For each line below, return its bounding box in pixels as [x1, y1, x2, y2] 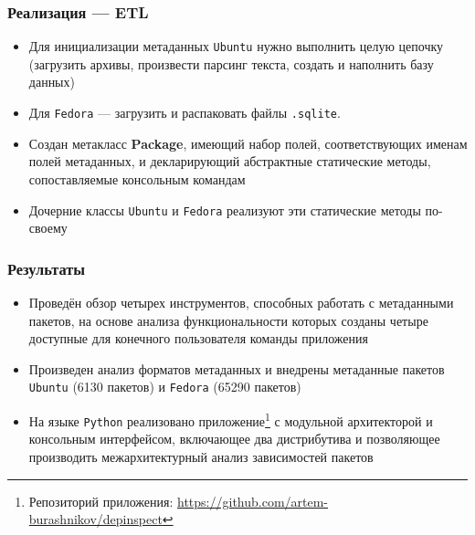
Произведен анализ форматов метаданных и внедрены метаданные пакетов [28, 359, 445, 378]
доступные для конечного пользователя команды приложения [28, 329, 368, 348]
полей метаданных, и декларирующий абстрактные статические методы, [28, 152, 431, 171]
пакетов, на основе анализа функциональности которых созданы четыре [28, 310, 428, 330]
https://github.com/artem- [177, 491, 329, 510]
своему [28, 218, 68, 237]
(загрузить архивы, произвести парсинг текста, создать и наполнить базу [28, 54, 434, 73]
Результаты [7, 257, 86, 279]
